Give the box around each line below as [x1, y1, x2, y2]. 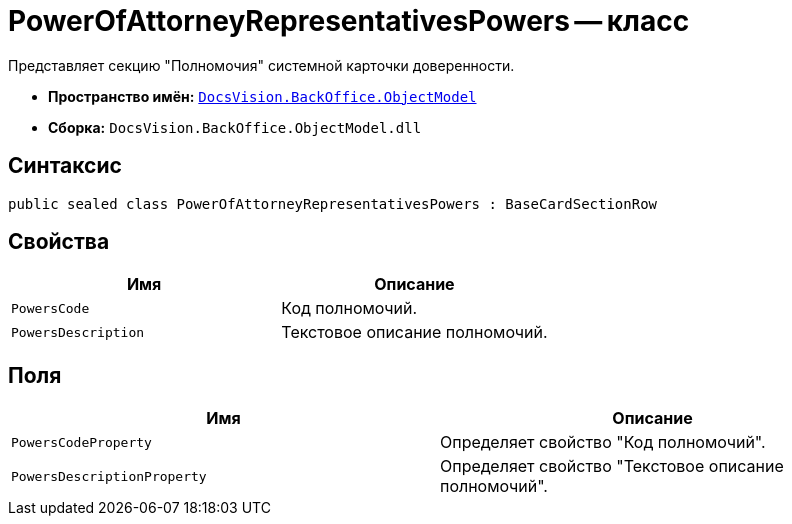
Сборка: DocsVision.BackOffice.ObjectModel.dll [48, 118, 422, 136]
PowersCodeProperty [11, 434, 152, 450]
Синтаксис [8, 153, 122, 179]
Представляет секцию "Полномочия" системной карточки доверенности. [8, 56, 515, 74]
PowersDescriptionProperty [11, 468, 207, 484]
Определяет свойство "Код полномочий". [440, 432, 766, 453]
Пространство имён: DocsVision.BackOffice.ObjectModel [48, 87, 477, 105]
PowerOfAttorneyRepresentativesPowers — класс [8, 4, 690, 38]
